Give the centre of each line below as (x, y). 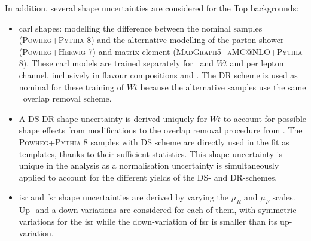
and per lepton (257, 63)
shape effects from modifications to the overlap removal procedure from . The (161, 130)
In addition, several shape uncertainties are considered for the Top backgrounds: (152, 8)
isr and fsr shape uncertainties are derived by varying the (124, 197)
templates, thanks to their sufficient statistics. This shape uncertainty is (150, 153)
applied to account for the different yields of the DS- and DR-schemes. (148, 177)
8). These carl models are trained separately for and (116, 63)
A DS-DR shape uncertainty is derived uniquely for (113, 118)
